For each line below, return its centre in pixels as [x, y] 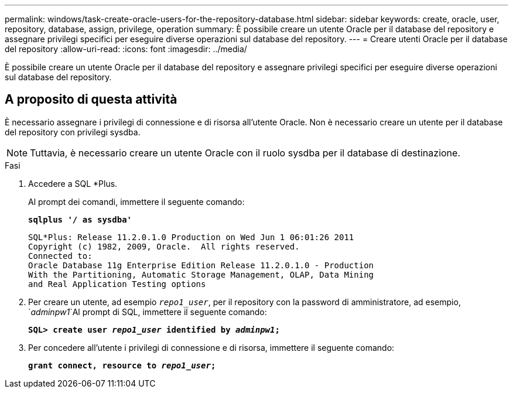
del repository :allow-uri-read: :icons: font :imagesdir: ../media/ [126, 49]
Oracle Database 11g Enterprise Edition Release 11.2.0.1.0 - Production [201, 265]
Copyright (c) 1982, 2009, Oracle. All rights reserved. [164, 246]
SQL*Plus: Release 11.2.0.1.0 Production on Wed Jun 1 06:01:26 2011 [191, 237]
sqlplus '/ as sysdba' [80, 219]
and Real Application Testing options [117, 284]
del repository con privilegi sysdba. [73, 132]
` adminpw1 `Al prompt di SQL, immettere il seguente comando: [148, 312]
